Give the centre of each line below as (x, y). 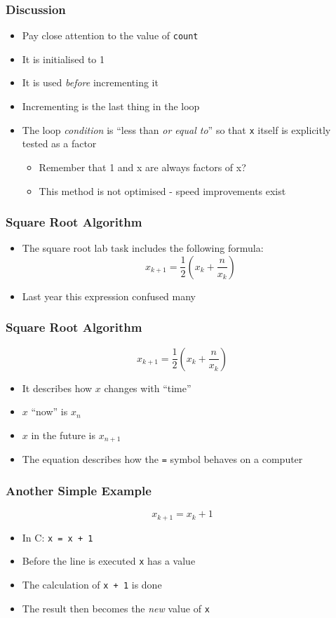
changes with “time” (148, 388)
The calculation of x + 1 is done (92, 584)
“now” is (49, 411)
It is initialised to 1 (63, 59)
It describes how (57, 388)
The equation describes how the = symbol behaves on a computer (162, 459)
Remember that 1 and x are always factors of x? (142, 167)
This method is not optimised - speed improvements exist (162, 190)
